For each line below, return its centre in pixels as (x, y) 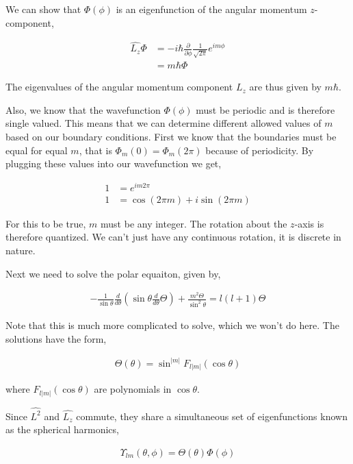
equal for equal (37, 150)
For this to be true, (46, 223)
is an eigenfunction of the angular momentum (211, 9)
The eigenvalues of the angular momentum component (119, 87)
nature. (21, 251)
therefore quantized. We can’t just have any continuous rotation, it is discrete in (173, 237)
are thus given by (285, 87)
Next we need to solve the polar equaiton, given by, (113, 273)
